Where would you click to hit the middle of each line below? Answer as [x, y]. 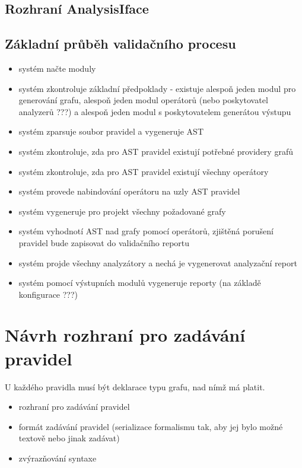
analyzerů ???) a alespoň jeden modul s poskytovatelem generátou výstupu [155, 111]
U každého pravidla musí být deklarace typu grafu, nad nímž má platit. [135, 386]
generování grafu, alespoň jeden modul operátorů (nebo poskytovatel [143, 100]
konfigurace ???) [48, 294]
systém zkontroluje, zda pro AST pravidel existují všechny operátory [144, 171]
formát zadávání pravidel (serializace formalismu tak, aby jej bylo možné [151, 426]
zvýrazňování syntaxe [58, 458]
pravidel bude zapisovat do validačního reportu [104, 242]
